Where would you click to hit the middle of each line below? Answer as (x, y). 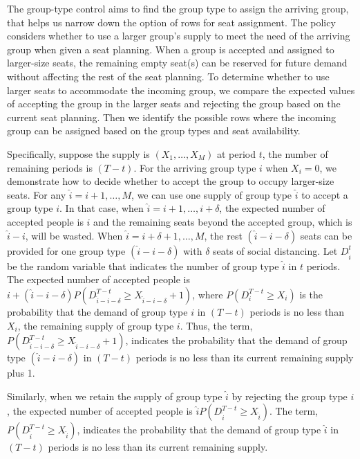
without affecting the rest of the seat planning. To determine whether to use (168, 76)
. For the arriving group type (195, 167)
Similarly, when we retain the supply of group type (115, 396)
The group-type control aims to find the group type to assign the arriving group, (178, 8)
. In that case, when (102, 208)
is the (311, 294)
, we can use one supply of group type (212, 194)
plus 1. (21, 373)
